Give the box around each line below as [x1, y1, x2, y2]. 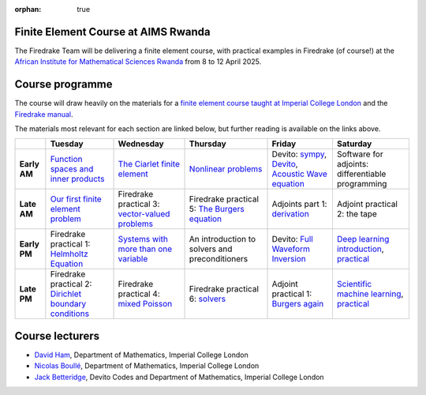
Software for [336, 149, 383, 160]
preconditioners [189, 254, 248, 265]
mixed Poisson [118, 299, 173, 310]
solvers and [189, 243, 233, 254]
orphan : [14, 5, 42, 13]
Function [50, 154, 83, 165]
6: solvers [189, 293, 226, 304]
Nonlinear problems [189, 164, 263, 175]
